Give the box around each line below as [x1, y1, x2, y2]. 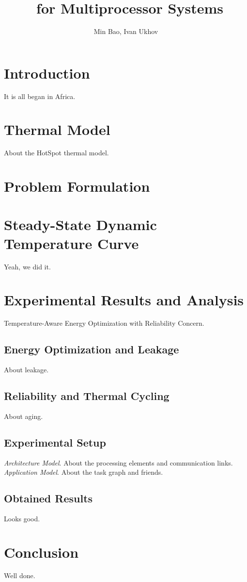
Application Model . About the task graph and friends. [4, 467, 163, 477]
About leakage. [4, 365, 49, 375]
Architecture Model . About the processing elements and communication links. [4, 457, 233, 467]
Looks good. [4, 514, 40, 524]
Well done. [4, 570, 35, 580]
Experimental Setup [4, 434, 106, 449]
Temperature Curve [4, 233, 139, 253]
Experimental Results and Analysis [4, 290, 244, 310]
